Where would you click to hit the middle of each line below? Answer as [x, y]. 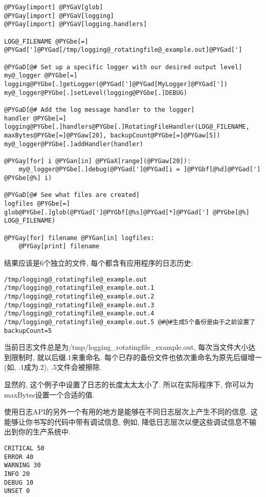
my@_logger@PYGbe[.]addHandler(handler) [74, 144]
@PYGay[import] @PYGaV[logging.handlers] [76, 24]
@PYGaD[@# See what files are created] [72, 195]
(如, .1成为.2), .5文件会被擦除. [53, 367]
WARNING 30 [23, 465]
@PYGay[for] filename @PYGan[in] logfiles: [79, 238]
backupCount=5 [28, 331]
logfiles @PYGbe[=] [37, 204]
